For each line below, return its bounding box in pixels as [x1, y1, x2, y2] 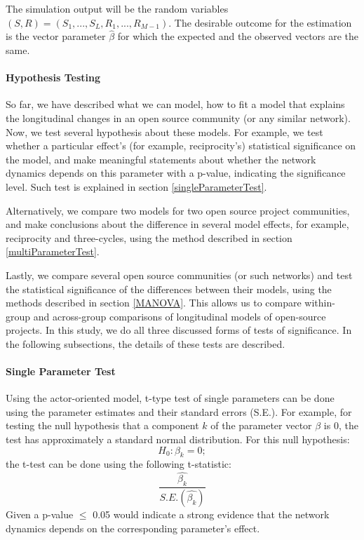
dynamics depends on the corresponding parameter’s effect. [6, 520, 260, 535]
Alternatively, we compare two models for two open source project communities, [6, 203, 350, 217]
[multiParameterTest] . [6, 244, 100, 259]
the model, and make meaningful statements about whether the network [6, 151, 316, 166]
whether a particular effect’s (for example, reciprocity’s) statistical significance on [6, 138, 356, 153]
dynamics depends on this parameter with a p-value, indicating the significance [6, 166, 346, 180]
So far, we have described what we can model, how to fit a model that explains [6, 97, 345, 112]
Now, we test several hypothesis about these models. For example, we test [6, 124, 323, 139]
